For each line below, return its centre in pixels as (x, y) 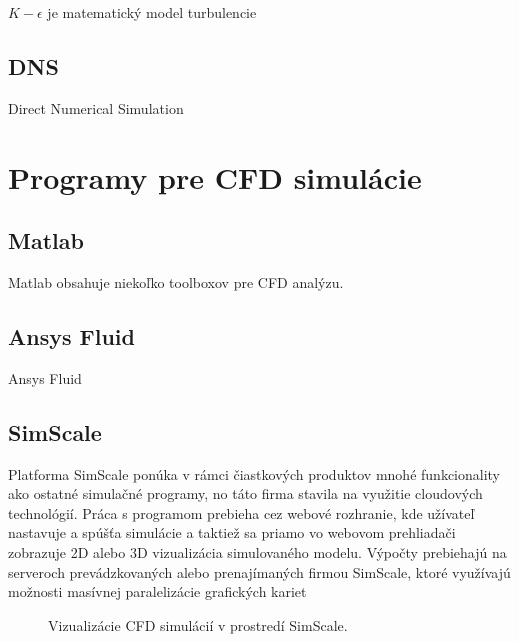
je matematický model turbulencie (152, 12)
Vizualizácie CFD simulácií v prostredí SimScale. (198, 624)
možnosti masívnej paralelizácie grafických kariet (157, 591)
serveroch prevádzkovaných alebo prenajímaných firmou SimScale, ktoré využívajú (259, 571)
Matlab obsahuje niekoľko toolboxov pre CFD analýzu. (176, 281)
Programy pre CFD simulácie (215, 176)
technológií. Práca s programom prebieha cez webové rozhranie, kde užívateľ (241, 512)
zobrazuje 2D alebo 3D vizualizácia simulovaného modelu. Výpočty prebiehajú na (257, 551)
